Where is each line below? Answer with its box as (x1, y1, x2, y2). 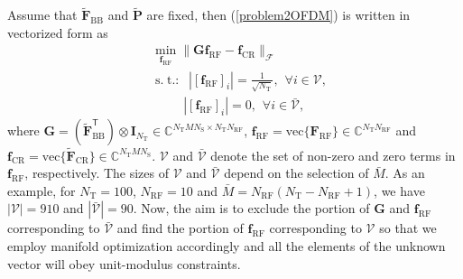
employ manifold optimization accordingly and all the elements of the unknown (7, 236, 446, 255)
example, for (7, 181, 76, 200)
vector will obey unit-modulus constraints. (7, 254, 241, 273)
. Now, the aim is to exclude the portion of (133, 199, 370, 218)
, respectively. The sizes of (24, 163, 170, 182)
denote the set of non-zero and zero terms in (210, 145, 456, 164)
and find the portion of (116, 219, 244, 237)
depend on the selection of (224, 163, 369, 182)
